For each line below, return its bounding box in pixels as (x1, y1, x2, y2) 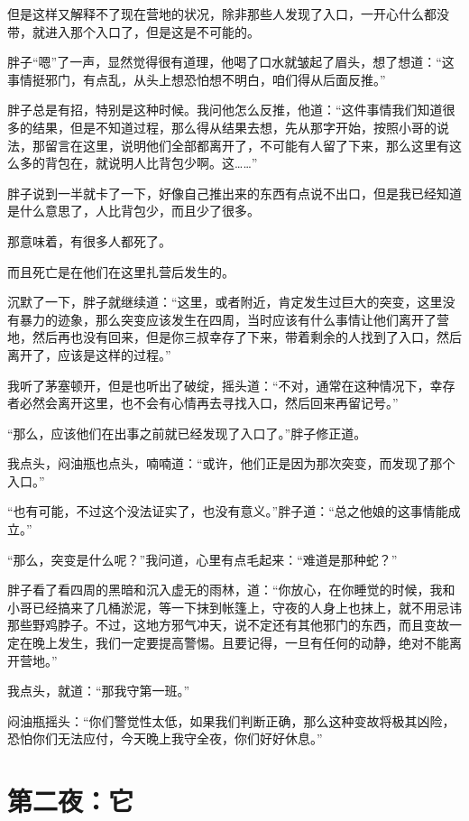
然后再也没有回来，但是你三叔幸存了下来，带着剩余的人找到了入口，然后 (32, 327, 462, 346)
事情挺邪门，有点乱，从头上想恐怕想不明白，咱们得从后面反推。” (7, 69, 386, 88)
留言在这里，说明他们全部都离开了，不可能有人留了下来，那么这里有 (44, 135, 449, 154)
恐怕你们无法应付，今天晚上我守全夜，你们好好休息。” (7, 729, 323, 748)
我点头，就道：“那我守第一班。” (7, 681, 190, 700)
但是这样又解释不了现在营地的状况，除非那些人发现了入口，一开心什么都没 (7, 5, 449, 23)
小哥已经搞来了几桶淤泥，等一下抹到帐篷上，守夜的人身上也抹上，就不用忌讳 (7, 597, 462, 616)
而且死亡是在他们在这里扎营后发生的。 (7, 262, 234, 281)
